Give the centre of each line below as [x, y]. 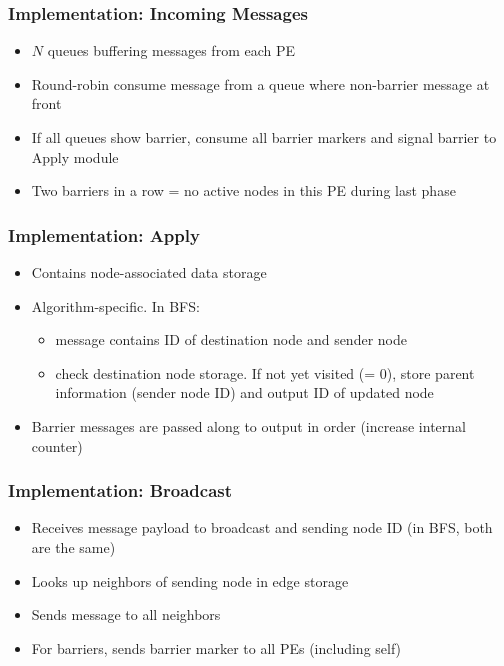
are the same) [73, 546]
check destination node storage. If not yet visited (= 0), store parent [265, 372]
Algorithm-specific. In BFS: [115, 305]
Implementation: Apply [104, 234]
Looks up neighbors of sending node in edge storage [190, 580]
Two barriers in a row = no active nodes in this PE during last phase [243, 190]
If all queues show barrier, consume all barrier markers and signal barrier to [264, 137]
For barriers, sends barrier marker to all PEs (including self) [216, 647]
